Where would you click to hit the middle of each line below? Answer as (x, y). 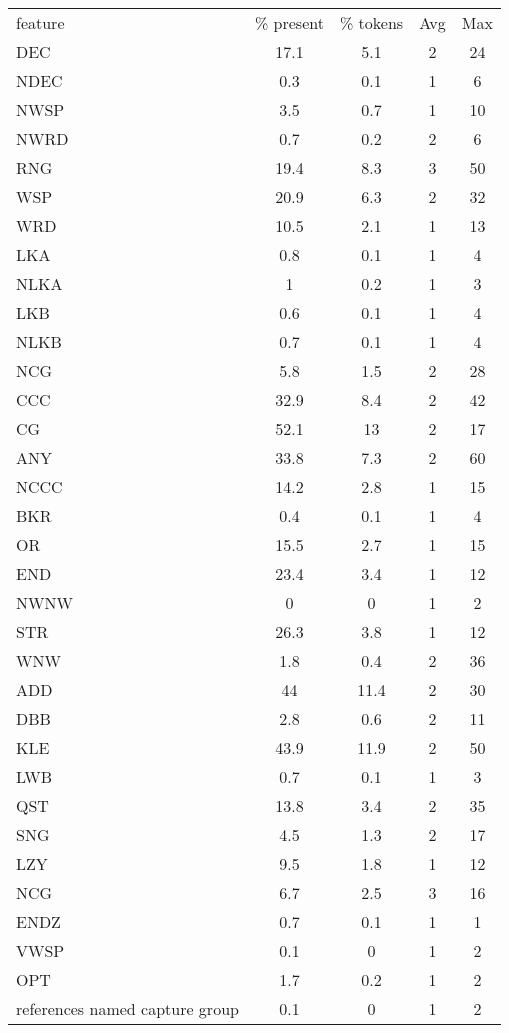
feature (40, 22)
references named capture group (127, 1008)
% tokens (371, 22)
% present (289, 22)
